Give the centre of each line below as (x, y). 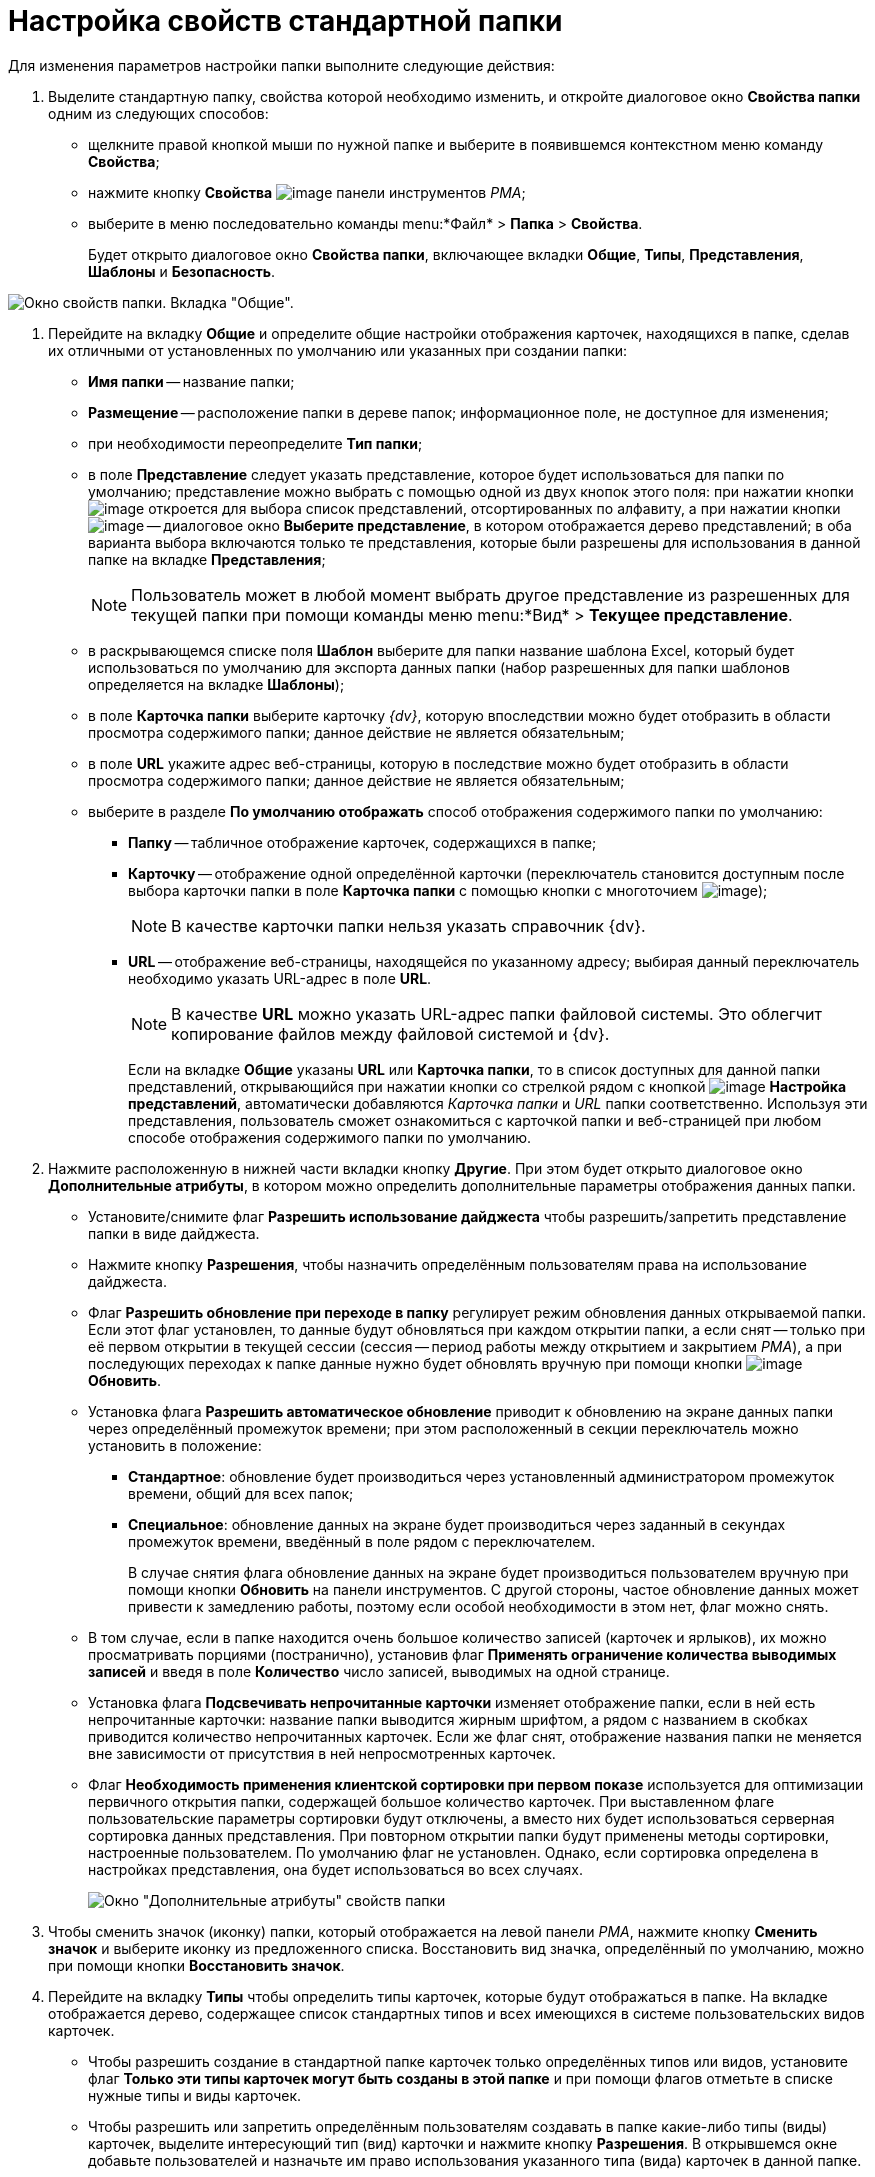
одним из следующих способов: (158, 113)
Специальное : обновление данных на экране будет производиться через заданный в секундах (457, 1524)
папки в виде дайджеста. (174, 1233)
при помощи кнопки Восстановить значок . (196, 1965)
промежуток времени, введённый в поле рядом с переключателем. (362, 1541)
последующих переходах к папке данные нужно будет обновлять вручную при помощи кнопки (415, 1363)
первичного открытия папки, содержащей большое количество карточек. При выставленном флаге (431, 1801)
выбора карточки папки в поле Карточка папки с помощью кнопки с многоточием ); (448, 890)
